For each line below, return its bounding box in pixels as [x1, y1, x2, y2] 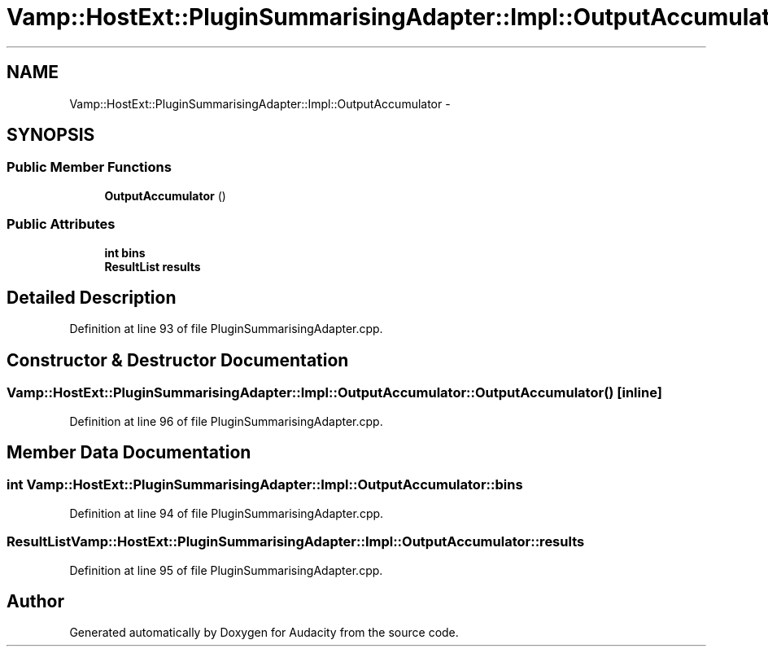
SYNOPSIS [7, 125, 95, 146]
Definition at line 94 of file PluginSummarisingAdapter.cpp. [69, 506, 384, 520]
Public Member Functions [7, 159, 172, 176]
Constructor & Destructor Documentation [7, 349, 349, 370]
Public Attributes [7, 216, 116, 233]
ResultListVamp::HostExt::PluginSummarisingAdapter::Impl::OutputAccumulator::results [7, 533, 585, 550]
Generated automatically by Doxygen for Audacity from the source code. [69, 625, 459, 640]
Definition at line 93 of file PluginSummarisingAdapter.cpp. [69, 322, 383, 336]
